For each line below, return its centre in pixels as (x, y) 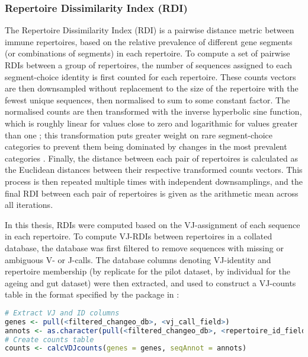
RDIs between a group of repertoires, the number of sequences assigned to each (149, 65)
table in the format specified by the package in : (92, 294)
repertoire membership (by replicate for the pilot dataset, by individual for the (147, 271)
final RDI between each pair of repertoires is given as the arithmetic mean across (152, 193)
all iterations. (29, 205)
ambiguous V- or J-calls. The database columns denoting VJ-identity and (138, 259)
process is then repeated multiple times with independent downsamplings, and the (154, 181)
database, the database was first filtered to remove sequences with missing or (144, 247)
